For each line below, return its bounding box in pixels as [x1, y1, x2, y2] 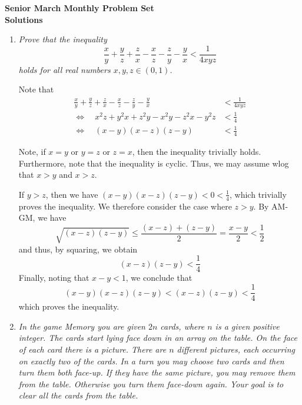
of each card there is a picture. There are [18, 343, 167, 355]
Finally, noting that [18, 271, 89, 284]
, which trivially [229, 188, 287, 200]
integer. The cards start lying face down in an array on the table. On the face [18, 331, 298, 344]
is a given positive [215, 320, 280, 332]
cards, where [160, 320, 205, 332]
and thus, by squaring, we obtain [18, 243, 138, 255]
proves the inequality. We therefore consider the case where [18, 200, 232, 212]
